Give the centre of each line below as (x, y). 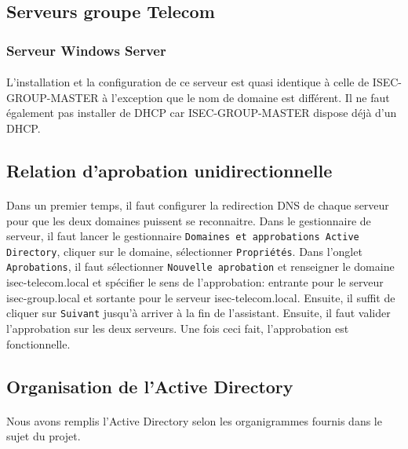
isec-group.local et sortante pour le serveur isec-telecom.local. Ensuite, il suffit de (201, 297)
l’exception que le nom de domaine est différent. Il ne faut (250, 97)
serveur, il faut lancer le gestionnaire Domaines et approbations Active (183, 236)
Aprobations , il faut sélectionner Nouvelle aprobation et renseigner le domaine (200, 266)
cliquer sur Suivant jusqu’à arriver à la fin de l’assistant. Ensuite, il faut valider (199, 313)
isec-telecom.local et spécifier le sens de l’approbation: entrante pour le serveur (195, 282)
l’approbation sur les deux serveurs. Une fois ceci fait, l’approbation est (178, 328)
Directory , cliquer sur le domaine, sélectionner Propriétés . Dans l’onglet (184, 251)
